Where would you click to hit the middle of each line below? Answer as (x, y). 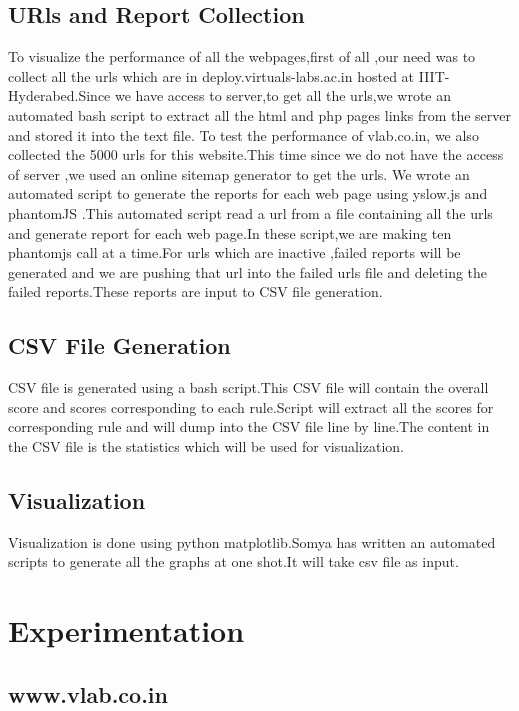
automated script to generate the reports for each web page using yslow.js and (248, 193)
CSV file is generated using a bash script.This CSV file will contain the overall (248, 387)
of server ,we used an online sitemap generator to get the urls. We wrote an (239, 173)
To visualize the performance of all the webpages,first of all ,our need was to (242, 56)
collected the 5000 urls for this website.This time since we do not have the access (256, 154)
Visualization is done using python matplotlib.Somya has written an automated (252, 541)
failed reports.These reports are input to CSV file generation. (195, 291)
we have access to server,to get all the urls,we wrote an (283, 95)
